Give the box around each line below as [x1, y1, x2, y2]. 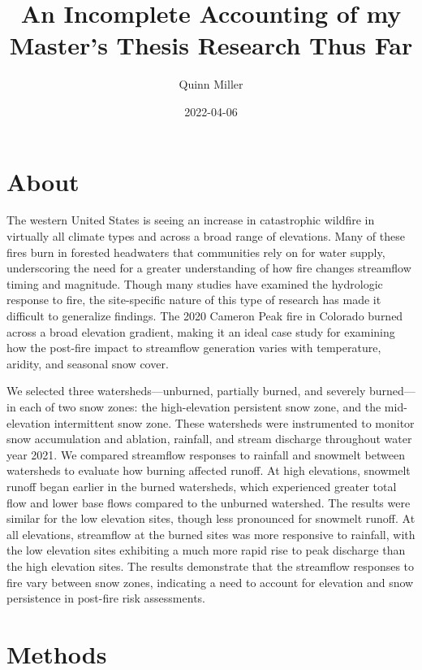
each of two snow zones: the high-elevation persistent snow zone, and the [19, 398, 381, 415]
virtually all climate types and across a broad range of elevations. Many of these [6, 228, 405, 245]
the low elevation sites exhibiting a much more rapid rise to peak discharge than [6, 542, 406, 559]
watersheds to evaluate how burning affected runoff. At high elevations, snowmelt [6, 462, 411, 479]
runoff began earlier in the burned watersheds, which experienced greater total [6, 477, 397, 494]
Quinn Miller [179, 76, 243, 93]
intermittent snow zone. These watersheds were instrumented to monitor [54, 414, 415, 431]
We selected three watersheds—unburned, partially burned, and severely [6, 382, 366, 399]
